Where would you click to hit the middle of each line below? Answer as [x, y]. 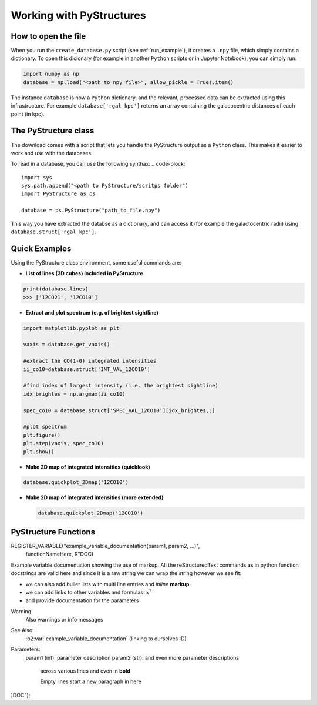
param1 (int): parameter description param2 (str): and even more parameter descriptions [132, 657]
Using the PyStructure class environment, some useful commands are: [96, 262]
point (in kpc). [28, 114]
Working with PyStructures [78, 15]
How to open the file [48, 36]
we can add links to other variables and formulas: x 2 [89, 592]
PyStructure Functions [53, 532]
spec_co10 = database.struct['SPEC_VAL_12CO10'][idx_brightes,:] [119, 410]
